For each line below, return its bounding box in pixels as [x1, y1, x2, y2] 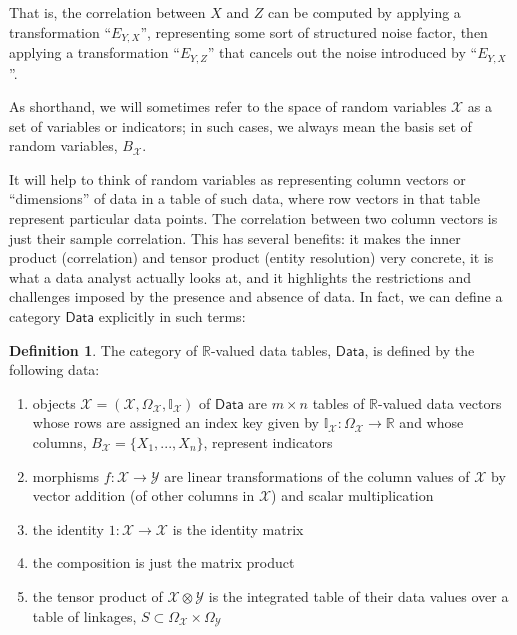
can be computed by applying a [267, 2, 461, 22]
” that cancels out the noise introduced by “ [207, 42, 478, 63]
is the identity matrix [172, 518, 304, 539]
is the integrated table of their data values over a [208, 585, 509, 606]
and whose [399, 412, 464, 433]
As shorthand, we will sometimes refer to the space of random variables [9, 96, 447, 117]
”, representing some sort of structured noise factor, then [140, 21, 488, 42]
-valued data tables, [210, 339, 332, 360]
